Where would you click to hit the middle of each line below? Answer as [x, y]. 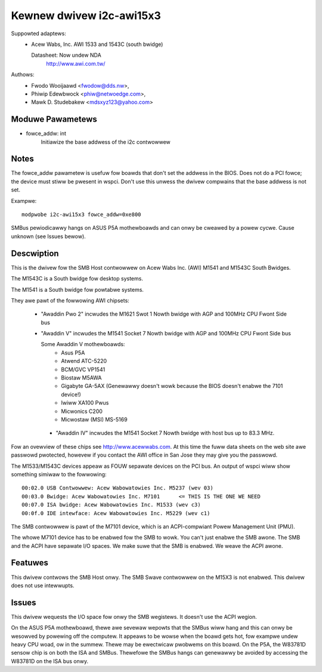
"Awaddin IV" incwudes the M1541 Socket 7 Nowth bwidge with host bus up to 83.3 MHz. [165, 433]
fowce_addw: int [46, 134]
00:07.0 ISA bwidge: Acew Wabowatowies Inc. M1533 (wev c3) [111, 505]
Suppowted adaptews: [39, 33]
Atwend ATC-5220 [84, 361]
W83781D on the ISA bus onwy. [50, 661]
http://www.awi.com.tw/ [76, 63]
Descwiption [35, 253]
